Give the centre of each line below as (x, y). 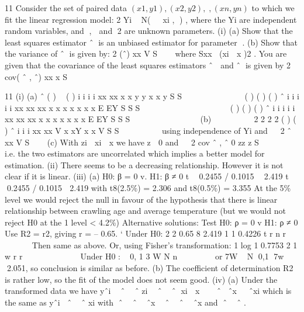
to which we (273, 8)
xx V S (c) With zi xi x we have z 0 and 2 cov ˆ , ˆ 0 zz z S (132, 142)
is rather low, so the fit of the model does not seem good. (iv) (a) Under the (141, 279)
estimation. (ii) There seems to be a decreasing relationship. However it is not (144, 164)
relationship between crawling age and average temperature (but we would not (145, 211)
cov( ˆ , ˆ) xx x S (36, 76)
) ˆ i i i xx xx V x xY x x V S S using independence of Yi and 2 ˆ (148, 130)
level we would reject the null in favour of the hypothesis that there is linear (141, 199)
